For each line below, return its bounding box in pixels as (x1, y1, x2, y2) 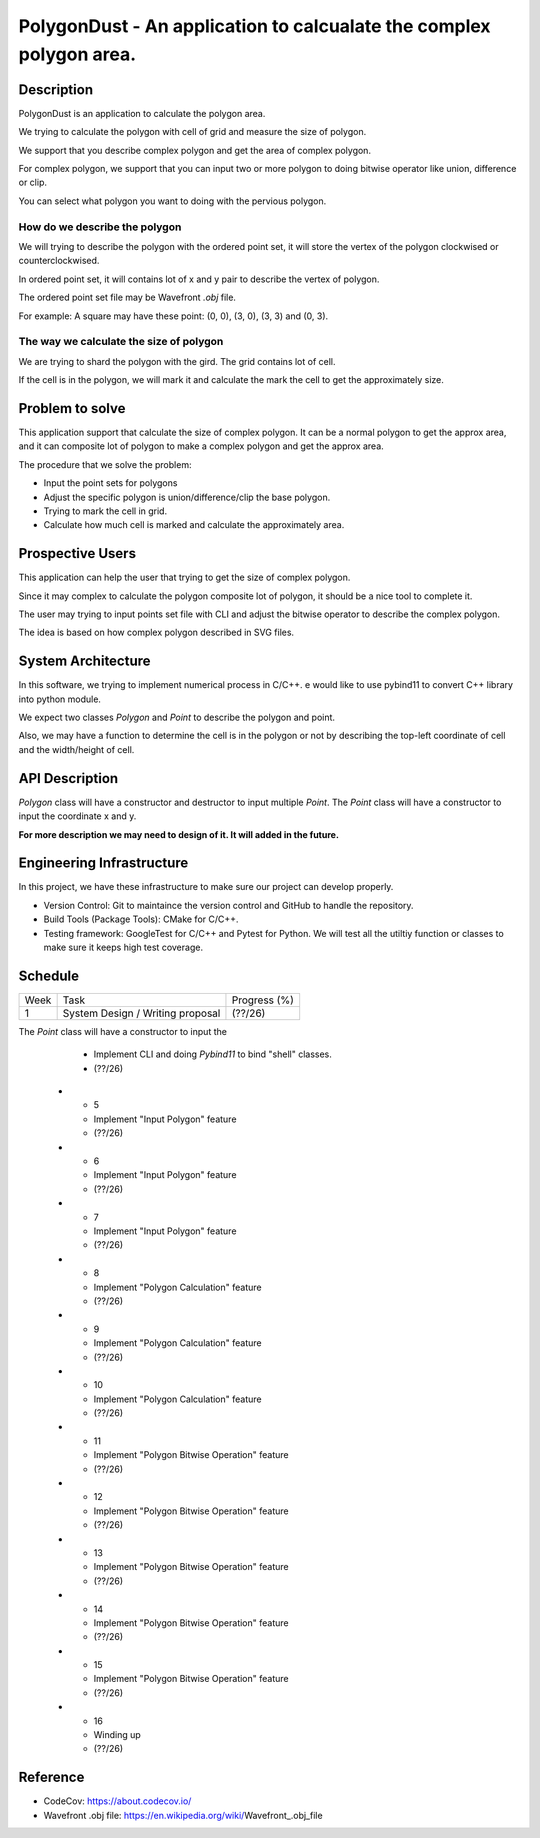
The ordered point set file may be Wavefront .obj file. (18, 291, 237, 304)
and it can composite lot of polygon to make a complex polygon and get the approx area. (18, 440, 384, 452)
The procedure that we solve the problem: (18, 458, 192, 470)
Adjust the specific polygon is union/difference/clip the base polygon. (43, 491, 331, 503)
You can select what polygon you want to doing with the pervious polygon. (18, 195, 327, 207)
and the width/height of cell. (18, 743, 135, 755)
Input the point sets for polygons (43, 477, 178, 489)
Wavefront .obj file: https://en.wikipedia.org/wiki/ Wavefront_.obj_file (43, 1809, 324, 1821)
